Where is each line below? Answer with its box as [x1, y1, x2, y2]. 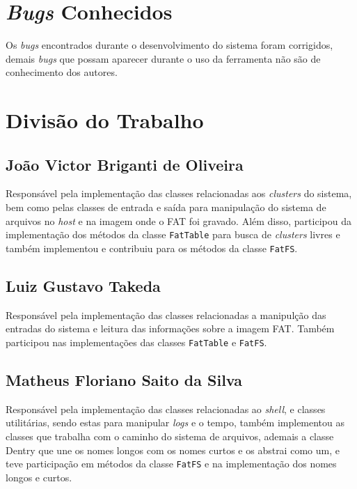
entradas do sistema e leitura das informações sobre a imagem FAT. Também [6, 321, 335, 336]
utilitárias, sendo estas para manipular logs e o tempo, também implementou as [6, 415, 345, 430]
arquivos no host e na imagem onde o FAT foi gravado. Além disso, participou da [6, 213, 351, 228]
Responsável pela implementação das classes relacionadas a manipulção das [6, 307, 326, 322]
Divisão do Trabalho [6, 106, 204, 134]
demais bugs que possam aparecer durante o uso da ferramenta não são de [6, 51, 321, 65]
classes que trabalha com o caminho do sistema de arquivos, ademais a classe [6, 429, 334, 444]
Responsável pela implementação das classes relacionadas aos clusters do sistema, [6, 186, 352, 201]
